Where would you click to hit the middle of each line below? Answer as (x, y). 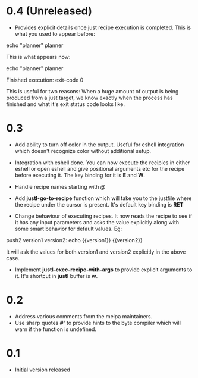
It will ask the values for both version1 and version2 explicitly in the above (96, 252)
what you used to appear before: (55, 33)
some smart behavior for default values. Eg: (68, 229)
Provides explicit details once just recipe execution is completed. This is (103, 27)
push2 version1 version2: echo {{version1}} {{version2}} (74, 240)
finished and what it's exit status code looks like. (65, 104)
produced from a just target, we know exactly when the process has (90, 98)
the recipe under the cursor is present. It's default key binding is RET (99, 204)
